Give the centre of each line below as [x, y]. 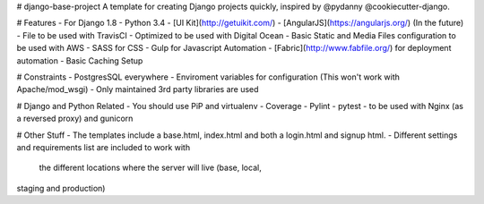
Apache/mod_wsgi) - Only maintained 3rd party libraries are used [138, 89]
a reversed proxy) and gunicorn [75, 119]
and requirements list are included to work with [104, 147]
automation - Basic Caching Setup [80, 60]
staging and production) [61, 188]
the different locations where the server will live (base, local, [150, 168]
